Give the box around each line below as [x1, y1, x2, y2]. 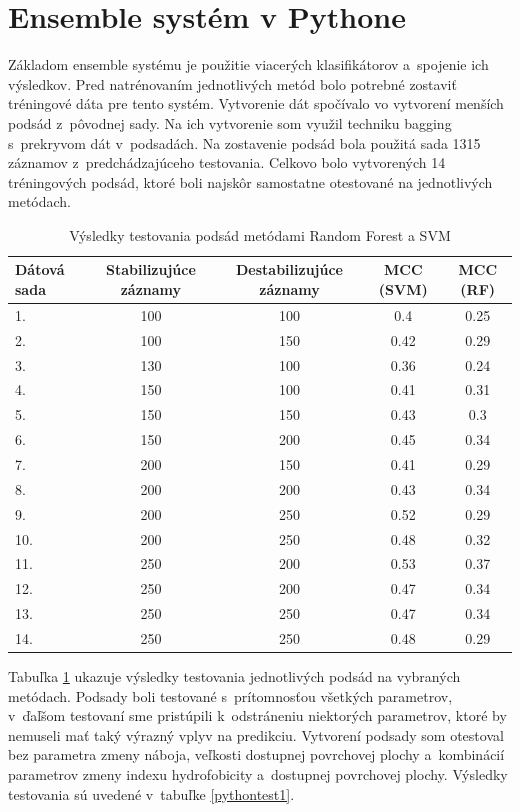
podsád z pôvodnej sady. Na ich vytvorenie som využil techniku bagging [8, 112, 452, 133]
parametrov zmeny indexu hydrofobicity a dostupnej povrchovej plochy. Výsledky [8, 763, 508, 784]
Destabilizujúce [235, 259, 343, 280]
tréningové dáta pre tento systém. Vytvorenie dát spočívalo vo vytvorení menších [8, 93, 504, 114]
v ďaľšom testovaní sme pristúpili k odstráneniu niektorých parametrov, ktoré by [8, 705, 507, 726]
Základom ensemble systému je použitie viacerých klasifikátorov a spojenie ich [8, 54, 489, 75]
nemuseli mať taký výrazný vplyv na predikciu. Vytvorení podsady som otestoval [8, 724, 504, 745]
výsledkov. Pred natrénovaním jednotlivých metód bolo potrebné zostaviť [8, 73, 457, 94]
